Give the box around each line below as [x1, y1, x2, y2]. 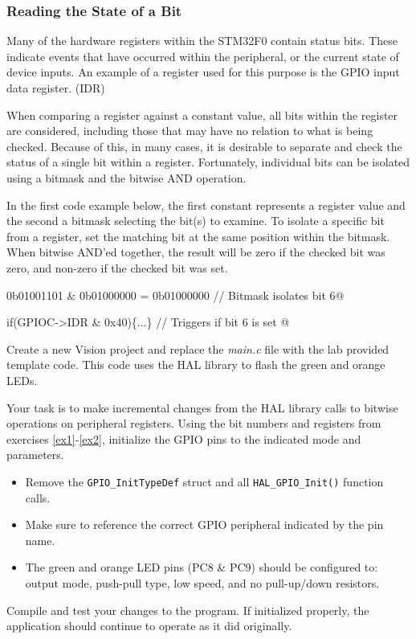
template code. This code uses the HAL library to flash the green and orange [6, 356, 385, 373]
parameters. [6, 446, 64, 463]
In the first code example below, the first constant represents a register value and [6, 196, 406, 213]
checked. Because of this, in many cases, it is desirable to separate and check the [6, 137, 402, 154]
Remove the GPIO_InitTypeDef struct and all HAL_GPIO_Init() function [25, 473, 384, 489]
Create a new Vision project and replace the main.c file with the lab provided [6, 340, 389, 357]
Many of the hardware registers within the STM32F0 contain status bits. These [6, 32, 398, 49]
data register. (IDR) [6, 80, 105, 96]
